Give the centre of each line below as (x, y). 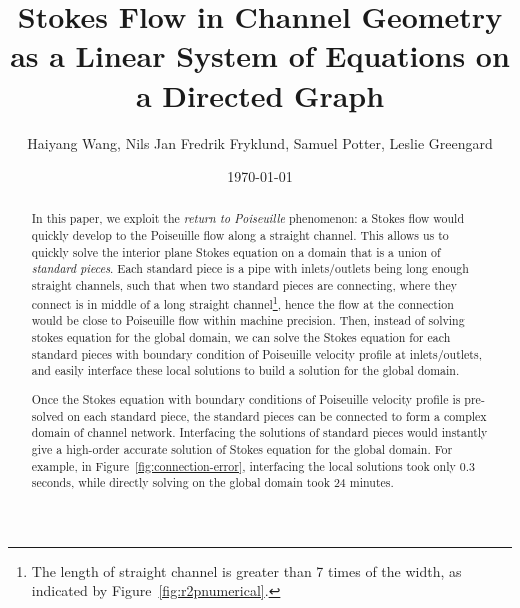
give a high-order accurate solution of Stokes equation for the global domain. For (242, 448)
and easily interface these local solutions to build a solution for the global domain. (245, 370)
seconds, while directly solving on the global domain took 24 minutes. (212, 482)
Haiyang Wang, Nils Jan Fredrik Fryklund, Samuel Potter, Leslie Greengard (260, 142)
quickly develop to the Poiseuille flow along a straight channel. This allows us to (240, 235)
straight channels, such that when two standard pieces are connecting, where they (244, 285)
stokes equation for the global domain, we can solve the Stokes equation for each (241, 337)
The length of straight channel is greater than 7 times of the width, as (246, 570)
